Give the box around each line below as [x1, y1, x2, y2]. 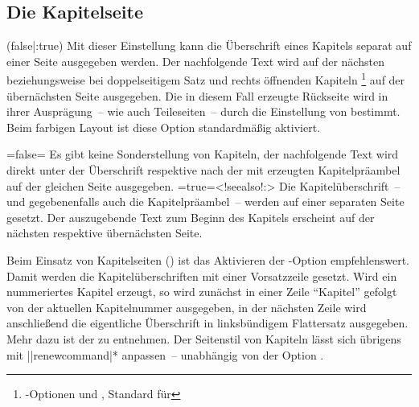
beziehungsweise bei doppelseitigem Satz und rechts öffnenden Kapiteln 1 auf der [6, 69, 405, 88]
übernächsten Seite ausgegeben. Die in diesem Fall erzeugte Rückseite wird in [6, 87, 388, 104]
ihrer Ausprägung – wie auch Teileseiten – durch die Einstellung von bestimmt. [6, 103, 401, 120]
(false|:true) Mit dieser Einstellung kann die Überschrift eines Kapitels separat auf [6, 37, 412, 54]
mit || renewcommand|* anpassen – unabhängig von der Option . [6, 346, 324, 363]
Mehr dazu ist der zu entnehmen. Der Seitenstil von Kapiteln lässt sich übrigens [6, 330, 401, 347]
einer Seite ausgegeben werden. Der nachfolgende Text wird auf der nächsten [6, 52, 384, 69]
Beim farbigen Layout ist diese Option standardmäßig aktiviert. [6, 118, 321, 135]
